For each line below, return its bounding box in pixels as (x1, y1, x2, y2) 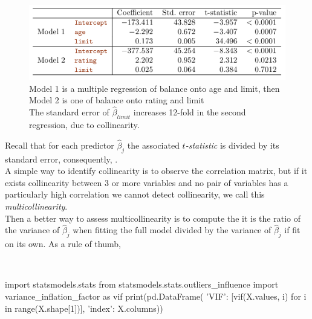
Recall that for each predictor (5, 138, 114, 151)
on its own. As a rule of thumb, (5, 237, 121, 250)
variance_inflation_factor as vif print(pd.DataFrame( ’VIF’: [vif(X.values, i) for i (5, 289, 307, 302)
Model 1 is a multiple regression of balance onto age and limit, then (29, 82, 280, 94)
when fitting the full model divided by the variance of (73, 224, 271, 236)
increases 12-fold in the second (133, 106, 246, 118)
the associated (127, 138, 180, 151)
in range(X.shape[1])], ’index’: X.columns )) (5, 301, 163, 314)
